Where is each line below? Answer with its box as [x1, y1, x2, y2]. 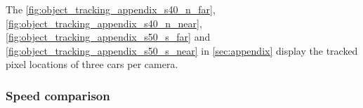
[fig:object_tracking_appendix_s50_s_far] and [6, 29, 211, 44]
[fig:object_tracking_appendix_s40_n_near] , [6, 15, 202, 30]
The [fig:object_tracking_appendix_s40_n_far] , [6, 2, 216, 16]
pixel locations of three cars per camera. [6, 57, 178, 72]
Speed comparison [6, 86, 110, 104]
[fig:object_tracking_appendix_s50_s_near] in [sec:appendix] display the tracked [6, 43, 358, 58]
